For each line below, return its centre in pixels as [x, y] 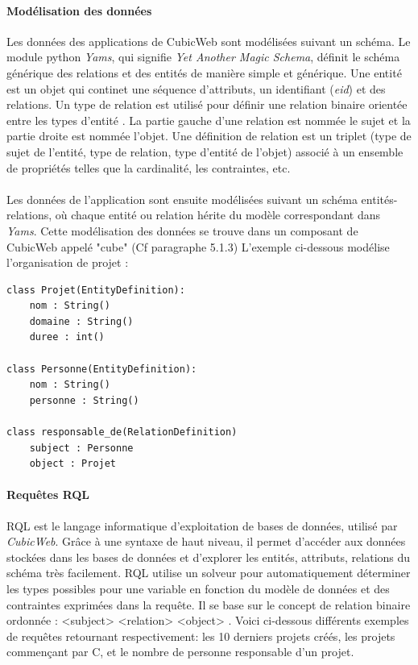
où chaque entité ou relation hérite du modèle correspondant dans [218, 215]
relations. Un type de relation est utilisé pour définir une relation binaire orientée [207, 104]
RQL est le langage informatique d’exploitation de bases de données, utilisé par [202, 525]
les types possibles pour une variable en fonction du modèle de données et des [198, 588]
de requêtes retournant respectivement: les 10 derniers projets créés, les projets [201, 636]
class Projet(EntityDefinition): [96, 290]
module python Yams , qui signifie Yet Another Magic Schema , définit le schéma [203, 57]
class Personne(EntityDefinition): [102, 369]
